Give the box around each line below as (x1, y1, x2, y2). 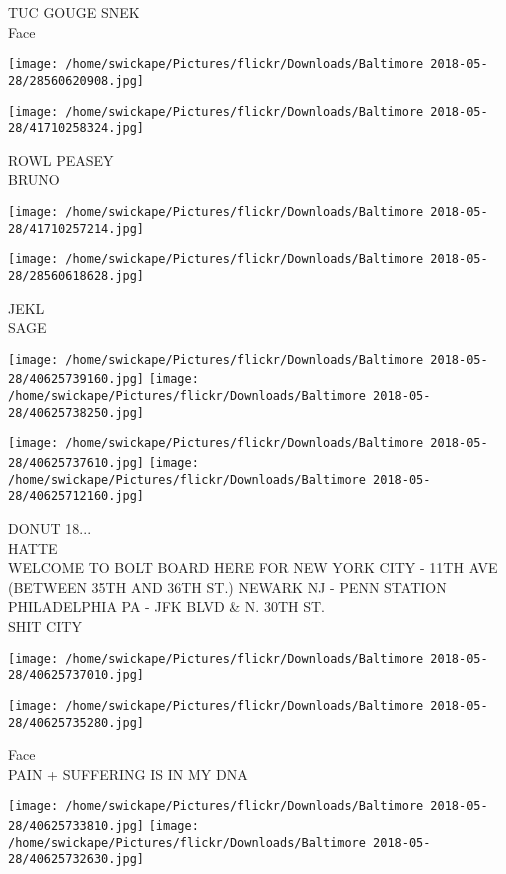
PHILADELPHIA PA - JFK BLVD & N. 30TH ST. (8, 596, 325, 617)
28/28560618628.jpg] (8, 268, 145, 283)
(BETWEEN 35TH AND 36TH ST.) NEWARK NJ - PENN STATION (8, 576, 447, 597)
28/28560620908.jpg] (8, 73, 145, 88)
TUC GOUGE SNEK (8, 2, 140, 22)
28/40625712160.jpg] (8, 489, 145, 504)
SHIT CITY (8, 616, 82, 637)
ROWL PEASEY (8, 149, 114, 170)
